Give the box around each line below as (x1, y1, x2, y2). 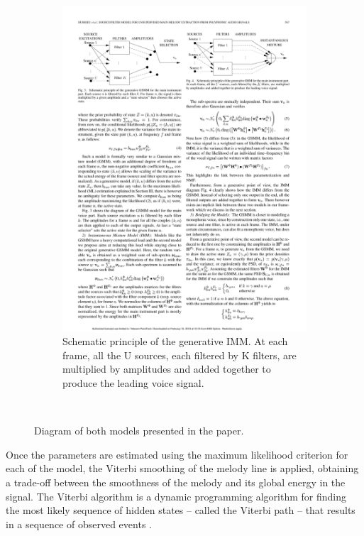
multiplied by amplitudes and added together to (62, 361, 271, 376)
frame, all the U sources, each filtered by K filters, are (62, 347, 297, 362)
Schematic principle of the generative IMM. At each (62, 334, 288, 349)
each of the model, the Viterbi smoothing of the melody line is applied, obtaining (6, 461, 359, 476)
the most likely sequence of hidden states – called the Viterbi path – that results (6, 503, 355, 518)
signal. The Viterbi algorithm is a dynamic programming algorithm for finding (6, 488, 346, 503)
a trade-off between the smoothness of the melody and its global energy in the (6, 475, 346, 489)
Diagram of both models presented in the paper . (34, 423, 244, 438)
